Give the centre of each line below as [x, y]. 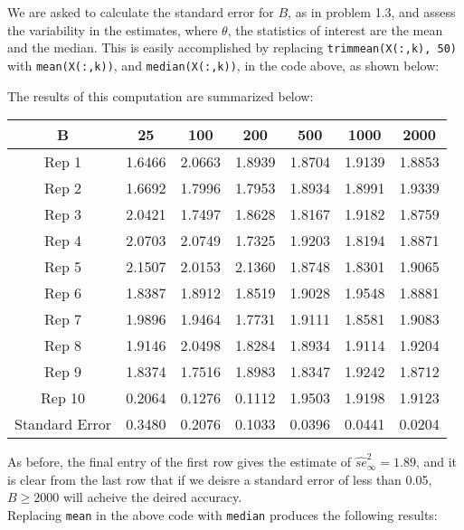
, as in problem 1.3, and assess [372, 12]
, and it [436, 462]
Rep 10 [63, 398]
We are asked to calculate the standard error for [141, 12]
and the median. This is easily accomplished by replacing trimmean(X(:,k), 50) [232, 47]
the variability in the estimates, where [113, 29]
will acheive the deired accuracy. [152, 497]
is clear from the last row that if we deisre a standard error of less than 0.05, [220, 479]
